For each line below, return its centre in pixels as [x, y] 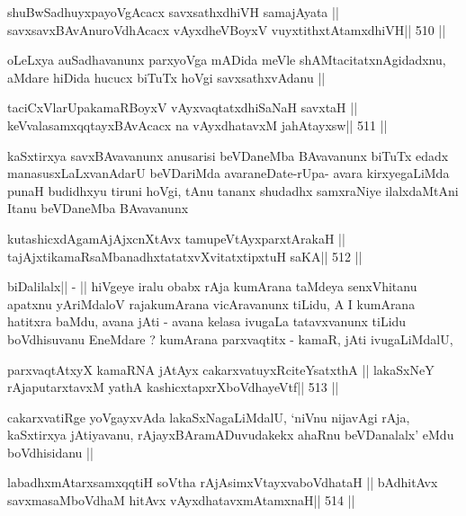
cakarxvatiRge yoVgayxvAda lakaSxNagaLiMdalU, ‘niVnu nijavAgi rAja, [209, 417]
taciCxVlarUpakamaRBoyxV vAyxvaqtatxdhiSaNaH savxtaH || [183, 107]
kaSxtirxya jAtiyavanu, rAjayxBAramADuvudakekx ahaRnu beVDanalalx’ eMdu [231, 435]
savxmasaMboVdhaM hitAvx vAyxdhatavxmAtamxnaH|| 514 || [181, 500]
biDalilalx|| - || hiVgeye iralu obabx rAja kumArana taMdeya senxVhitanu [212, 286]
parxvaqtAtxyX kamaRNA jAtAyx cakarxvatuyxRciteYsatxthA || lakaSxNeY [221, 369]
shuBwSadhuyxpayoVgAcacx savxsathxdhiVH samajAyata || [173, 12]
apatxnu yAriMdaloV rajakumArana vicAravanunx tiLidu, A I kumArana [211, 303]
